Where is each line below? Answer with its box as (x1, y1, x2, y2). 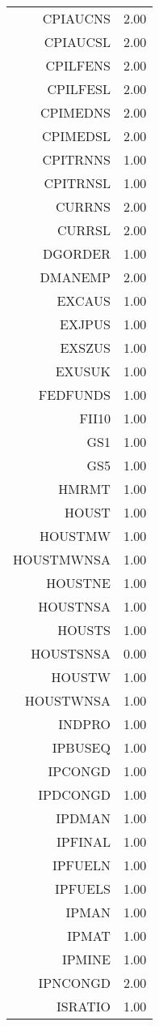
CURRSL (56, 221, 111, 239)
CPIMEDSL (42, 127, 111, 145)
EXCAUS (56, 291, 111, 310)
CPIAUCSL (44, 32, 111, 51)
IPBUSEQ (52, 738, 111, 757)
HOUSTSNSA (31, 644, 111, 663)
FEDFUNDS (38, 385, 111, 404)
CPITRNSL (44, 174, 111, 192)
